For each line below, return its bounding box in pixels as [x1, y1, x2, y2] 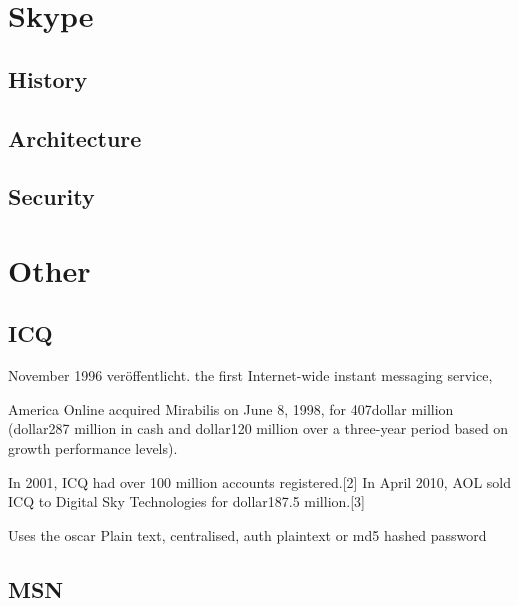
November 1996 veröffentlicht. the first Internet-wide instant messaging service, [8, 365, 493, 386]
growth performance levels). [8, 438, 178, 459]
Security [8, 181, 95, 212]
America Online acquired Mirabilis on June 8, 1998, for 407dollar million [8, 398, 454, 419]
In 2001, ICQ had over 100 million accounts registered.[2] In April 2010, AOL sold [8, 471, 512, 492]
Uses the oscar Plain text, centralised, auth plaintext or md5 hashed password [8, 524, 487, 545]
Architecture [8, 122, 142, 153]
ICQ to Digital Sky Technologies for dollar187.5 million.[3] [8, 491, 365, 512]
